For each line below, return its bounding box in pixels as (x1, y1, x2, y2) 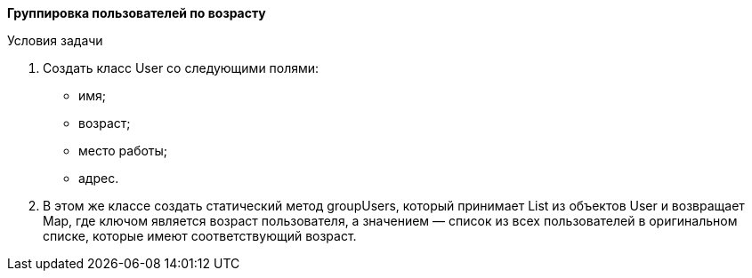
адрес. (78, 171, 119, 186)
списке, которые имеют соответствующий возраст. (43, 228, 357, 243)
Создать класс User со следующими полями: (43, 60, 319, 75)
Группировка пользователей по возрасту (7, 5, 266, 20)
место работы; (78, 143, 168, 158)
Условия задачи (7, 33, 103, 48)
